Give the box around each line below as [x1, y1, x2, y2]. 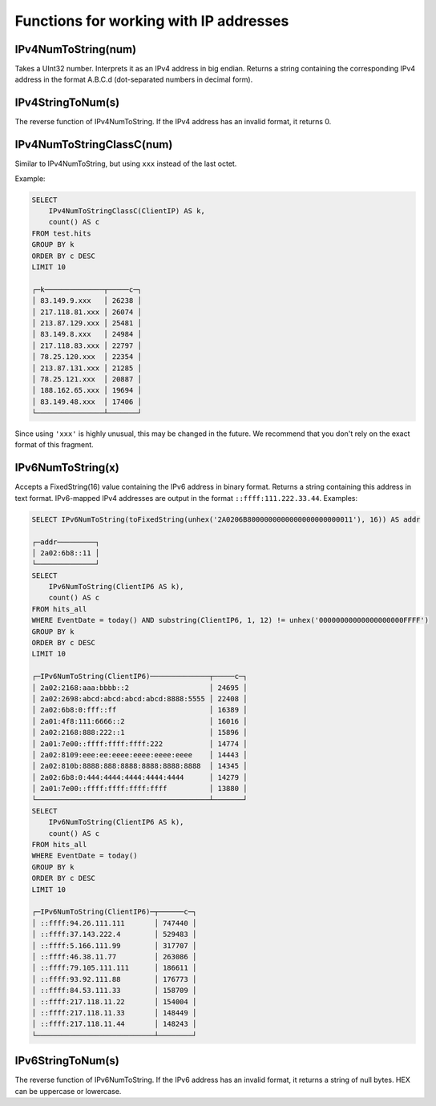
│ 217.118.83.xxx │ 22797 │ [31, 341, 142, 350]
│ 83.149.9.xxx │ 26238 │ [31, 297, 142, 305]
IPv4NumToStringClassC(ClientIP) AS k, [48, 207, 206, 216]
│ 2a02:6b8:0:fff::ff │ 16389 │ [31, 705, 248, 715]
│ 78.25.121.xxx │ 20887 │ [31, 374, 142, 384]
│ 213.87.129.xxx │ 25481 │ [31, 318, 142, 328]
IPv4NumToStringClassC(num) [14, 138, 173, 151]
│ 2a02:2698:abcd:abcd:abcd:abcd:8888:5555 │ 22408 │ [31, 694, 248, 703]
